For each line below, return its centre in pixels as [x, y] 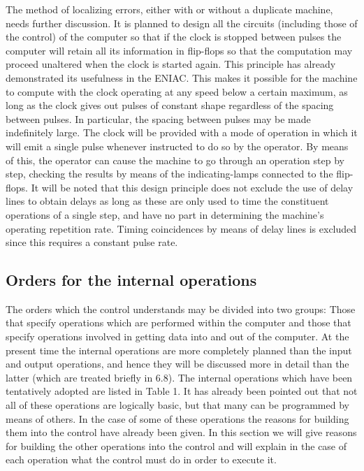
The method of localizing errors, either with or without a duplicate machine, [169, 9]
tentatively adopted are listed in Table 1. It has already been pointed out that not [182, 391]
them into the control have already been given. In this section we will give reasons [181, 432]
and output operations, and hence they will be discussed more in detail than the [177, 364]
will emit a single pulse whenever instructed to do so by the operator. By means [177, 146]
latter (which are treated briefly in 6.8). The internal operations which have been [179, 377]
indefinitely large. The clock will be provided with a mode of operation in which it [182, 132]
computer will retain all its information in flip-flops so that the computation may [179, 50]
